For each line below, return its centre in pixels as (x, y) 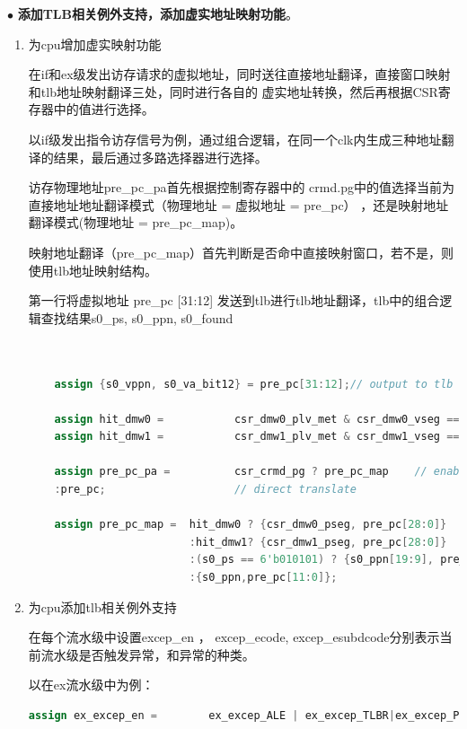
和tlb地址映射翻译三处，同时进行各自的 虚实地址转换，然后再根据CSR (233, 91)
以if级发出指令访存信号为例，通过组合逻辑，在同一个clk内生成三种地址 (235, 139)
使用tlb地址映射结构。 (93, 270)
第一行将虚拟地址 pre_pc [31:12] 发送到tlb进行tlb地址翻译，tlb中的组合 (234, 300)
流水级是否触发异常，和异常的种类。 (148, 654)
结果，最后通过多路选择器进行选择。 (160, 157)
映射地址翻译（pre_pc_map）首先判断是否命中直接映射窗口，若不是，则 (241, 252)
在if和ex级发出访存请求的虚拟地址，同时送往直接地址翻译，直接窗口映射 (239, 74)
